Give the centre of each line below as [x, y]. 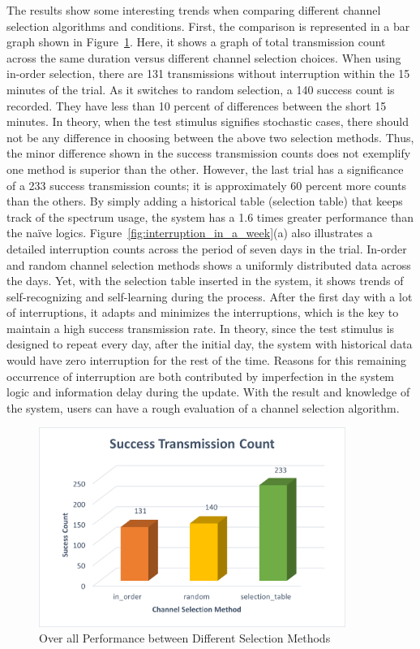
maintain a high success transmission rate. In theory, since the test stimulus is [201, 328]
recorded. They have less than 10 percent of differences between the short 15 [197, 105]
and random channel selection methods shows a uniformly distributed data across [209, 264]
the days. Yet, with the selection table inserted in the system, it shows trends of [205, 281]
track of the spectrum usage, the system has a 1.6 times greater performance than [210, 216]
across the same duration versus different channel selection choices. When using [204, 57]
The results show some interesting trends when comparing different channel [194, 10]
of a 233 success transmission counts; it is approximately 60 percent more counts [207, 185]
